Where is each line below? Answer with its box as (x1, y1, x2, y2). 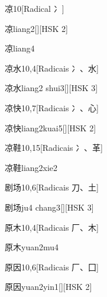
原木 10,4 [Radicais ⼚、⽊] (5, 221, 99, 233)
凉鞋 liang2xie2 (5, 161, 58, 173)
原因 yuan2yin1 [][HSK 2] (5, 280, 92, 293)
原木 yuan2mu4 (5, 241, 59, 253)
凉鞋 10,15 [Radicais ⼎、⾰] (5, 141, 103, 154)
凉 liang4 (5, 42, 35, 54)
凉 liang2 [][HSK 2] (5, 22, 68, 34)
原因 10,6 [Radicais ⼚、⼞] (5, 260, 99, 273)
